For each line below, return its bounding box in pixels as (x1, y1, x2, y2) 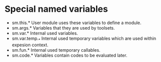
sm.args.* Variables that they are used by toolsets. (11, 25, 115, 31)
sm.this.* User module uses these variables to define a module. (11, 20, 142, 26)
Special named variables (4, 3, 108, 15)
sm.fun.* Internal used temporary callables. (11, 47, 101, 53)
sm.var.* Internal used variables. (11, 30, 78, 36)
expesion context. (11, 42, 49, 48)
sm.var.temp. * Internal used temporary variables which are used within (11, 35, 157, 42)
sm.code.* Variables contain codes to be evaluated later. (11, 52, 127, 58)
